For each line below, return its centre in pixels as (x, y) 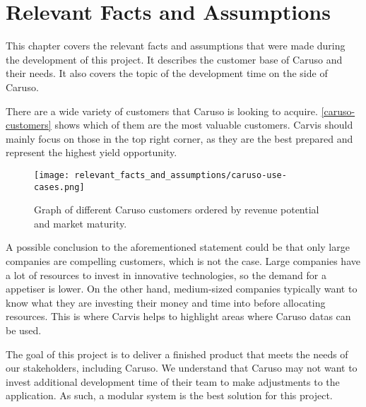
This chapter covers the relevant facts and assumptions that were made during (176, 46)
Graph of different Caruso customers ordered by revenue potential (177, 210)
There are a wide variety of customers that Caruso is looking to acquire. (162, 111)
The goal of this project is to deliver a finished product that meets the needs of (177, 354)
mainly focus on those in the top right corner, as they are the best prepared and (179, 138)
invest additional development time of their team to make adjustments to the (173, 381)
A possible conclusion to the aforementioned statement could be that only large (178, 247)
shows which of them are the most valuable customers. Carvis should (204, 125)
